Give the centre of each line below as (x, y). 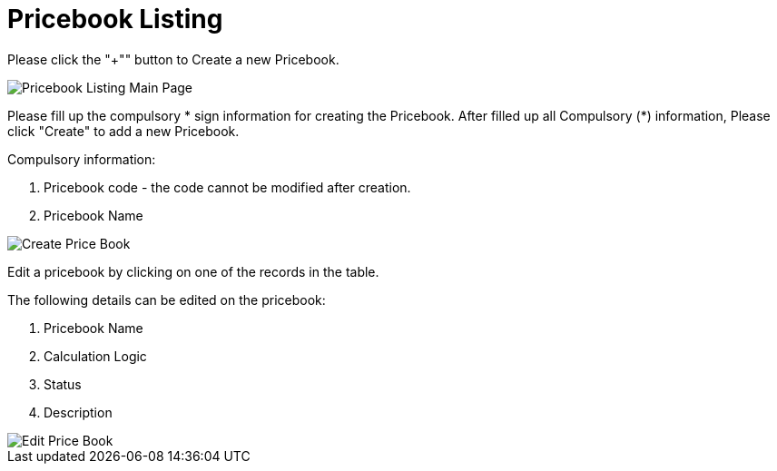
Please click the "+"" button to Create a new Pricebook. (173, 59)
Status (63, 384)
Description (78, 412)
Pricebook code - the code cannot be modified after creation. (227, 187)
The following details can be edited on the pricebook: (167, 299)
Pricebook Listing (115, 19)
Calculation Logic (95, 356)
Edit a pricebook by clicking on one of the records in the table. (193, 271)
